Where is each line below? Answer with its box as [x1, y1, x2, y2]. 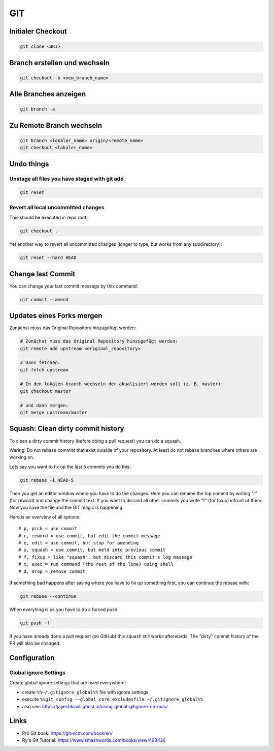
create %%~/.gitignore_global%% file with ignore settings [22, 689, 149, 695]
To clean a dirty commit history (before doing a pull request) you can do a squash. [9, 438, 181, 444]
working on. [9, 454, 35, 460]
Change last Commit [9, 270, 76, 278]
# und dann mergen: [20, 402, 68, 408]
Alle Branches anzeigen [9, 90, 86, 99]
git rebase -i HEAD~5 [20, 477, 74, 483]
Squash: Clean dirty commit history [9, 424, 124, 433]
